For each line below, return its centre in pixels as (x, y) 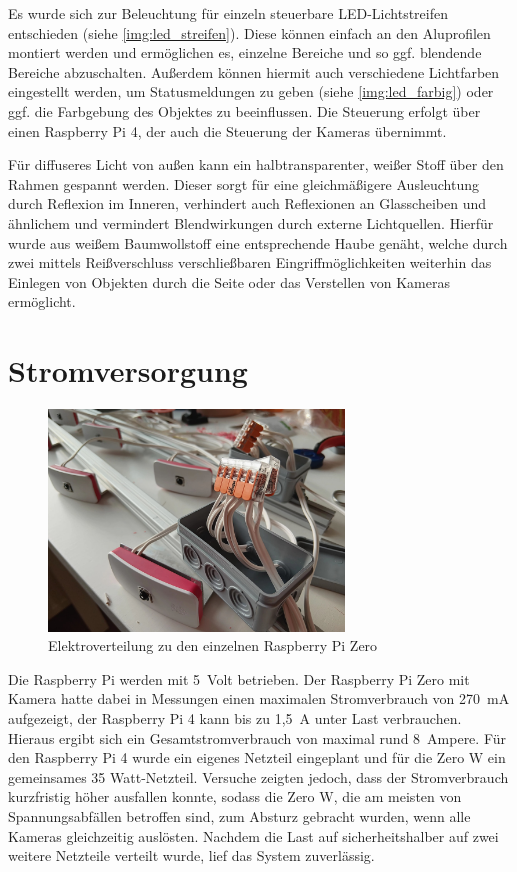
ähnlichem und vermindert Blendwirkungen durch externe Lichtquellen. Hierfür (251, 222)
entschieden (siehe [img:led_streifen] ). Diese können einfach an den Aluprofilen (249, 32)
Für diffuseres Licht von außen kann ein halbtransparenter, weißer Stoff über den (256, 164)
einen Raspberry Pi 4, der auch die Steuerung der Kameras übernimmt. (227, 130)
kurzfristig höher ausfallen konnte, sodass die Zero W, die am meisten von (235, 796)
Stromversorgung (128, 370)
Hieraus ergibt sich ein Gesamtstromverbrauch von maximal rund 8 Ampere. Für (257, 737)
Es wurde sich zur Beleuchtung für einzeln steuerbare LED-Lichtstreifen (228, 13)
